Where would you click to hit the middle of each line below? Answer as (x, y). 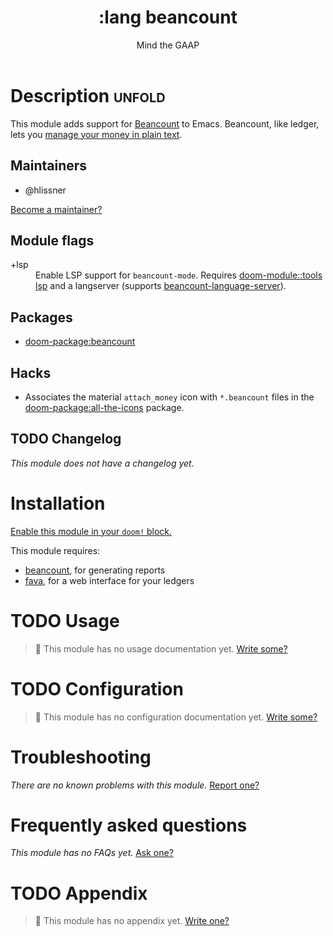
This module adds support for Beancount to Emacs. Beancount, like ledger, (165, 123)
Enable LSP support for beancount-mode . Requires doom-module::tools (179, 275)
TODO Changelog (66, 439)
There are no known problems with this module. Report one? (135, 785)
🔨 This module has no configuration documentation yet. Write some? (176, 717)
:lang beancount (168, 17)
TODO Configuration (97, 688)
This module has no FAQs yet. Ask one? (92, 853)
